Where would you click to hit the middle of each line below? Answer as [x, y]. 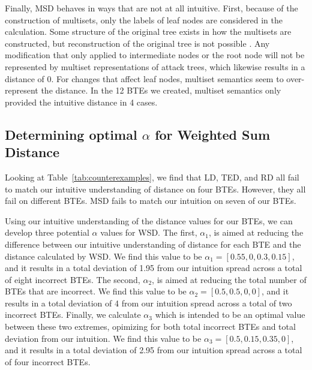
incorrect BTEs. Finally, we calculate [73, 315]
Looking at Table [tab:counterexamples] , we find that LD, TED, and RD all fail [152, 177]
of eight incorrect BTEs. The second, [73, 279]
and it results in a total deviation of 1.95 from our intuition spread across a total [154, 268]
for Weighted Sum [213, 134]
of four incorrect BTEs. [48, 361]
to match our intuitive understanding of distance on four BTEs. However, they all [155, 189]
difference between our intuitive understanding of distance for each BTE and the [153, 244]
